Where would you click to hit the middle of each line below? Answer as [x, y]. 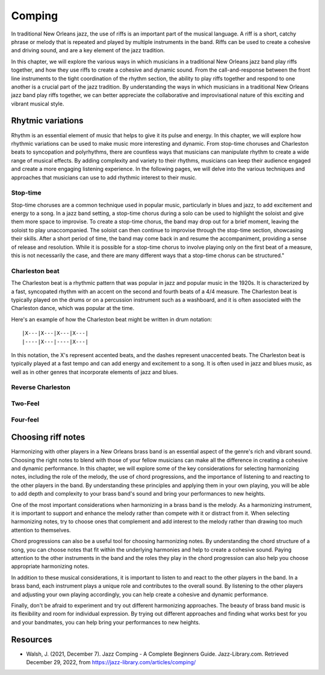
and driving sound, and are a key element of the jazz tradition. [88, 51]
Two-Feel [25, 403]
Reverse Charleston [41, 387]
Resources [32, 639]
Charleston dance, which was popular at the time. [73, 308]
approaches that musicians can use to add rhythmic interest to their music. [104, 177]
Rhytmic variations [47, 121]
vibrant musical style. [38, 104]
